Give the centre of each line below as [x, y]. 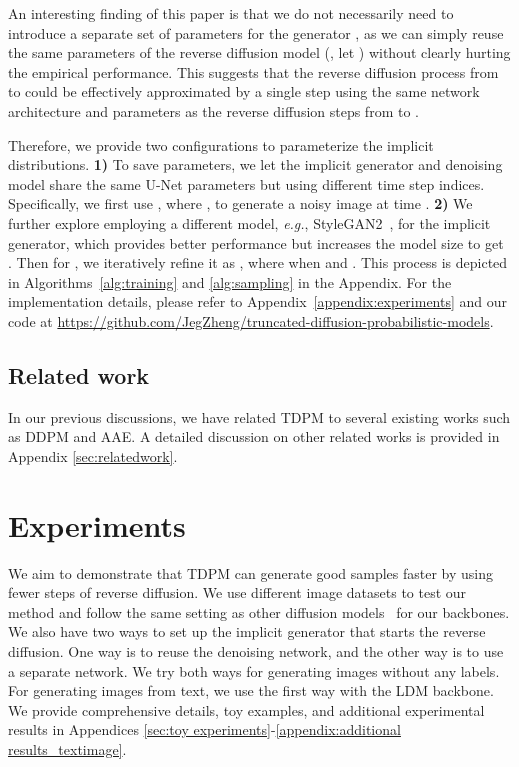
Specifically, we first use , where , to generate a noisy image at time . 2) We [240, 203]
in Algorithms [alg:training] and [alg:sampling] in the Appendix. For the [230, 281]
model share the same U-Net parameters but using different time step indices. [246, 183]
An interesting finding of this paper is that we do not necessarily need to [231, 13]
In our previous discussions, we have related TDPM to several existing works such [259, 416]
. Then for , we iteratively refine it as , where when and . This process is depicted [258, 262]
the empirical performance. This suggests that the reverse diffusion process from [253, 71]
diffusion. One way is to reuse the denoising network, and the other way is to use [256, 650]
